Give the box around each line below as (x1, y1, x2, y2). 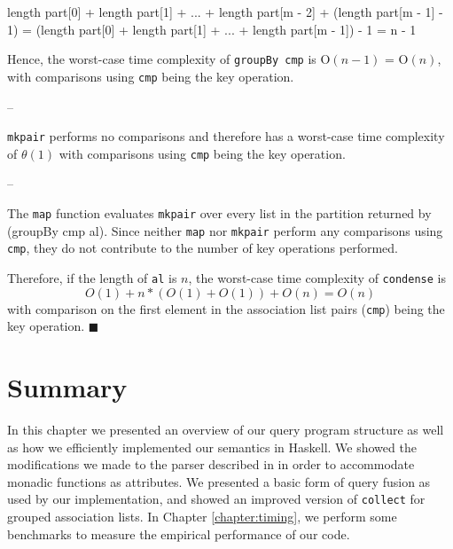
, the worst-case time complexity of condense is (188, 268, 446, 286)
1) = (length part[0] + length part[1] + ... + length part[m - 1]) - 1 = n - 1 (7, 20, 417, 38)
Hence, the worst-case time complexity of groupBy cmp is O (7, 50, 331, 68)
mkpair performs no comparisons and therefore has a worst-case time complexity (7, 127, 445, 145)
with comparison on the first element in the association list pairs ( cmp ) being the (7, 299, 445, 318)
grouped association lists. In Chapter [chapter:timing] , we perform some (7, 507, 397, 526)
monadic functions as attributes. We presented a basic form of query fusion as (7, 472, 431, 490)
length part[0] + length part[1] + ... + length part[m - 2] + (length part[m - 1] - (7, 3, 443, 20)
